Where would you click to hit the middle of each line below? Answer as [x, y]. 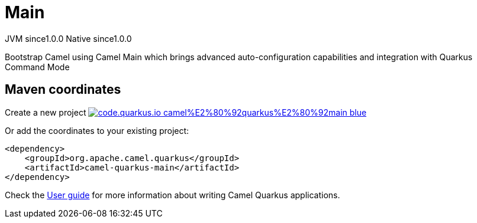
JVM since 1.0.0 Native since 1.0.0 [68, 38]
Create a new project [46, 112]
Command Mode [37, 67]
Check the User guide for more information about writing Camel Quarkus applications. [173, 195]
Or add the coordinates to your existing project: [97, 130]
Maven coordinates [63, 90]
